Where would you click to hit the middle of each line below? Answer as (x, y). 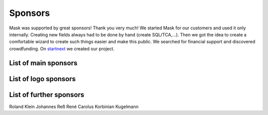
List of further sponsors (47, 95)
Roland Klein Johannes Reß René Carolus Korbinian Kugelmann (74, 107)
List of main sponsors (43, 63)
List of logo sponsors (42, 79)
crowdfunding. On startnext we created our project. (62, 49)
